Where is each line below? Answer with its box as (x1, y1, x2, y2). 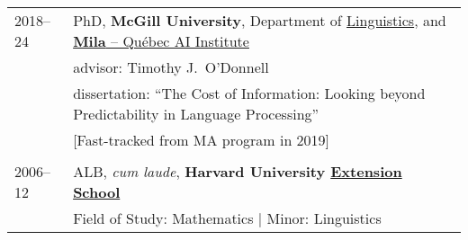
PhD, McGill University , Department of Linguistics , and (73, 10, 446, 31)
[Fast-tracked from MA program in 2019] (73, 129, 330, 150)
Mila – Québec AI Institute (73, 31, 249, 51)
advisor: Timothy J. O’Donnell (73, 57, 269, 77)
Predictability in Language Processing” (73, 103, 319, 124)
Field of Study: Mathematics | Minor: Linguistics (73, 208, 382, 228)
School (73, 182, 121, 202)
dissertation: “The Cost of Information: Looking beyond (73, 83, 426, 103)
